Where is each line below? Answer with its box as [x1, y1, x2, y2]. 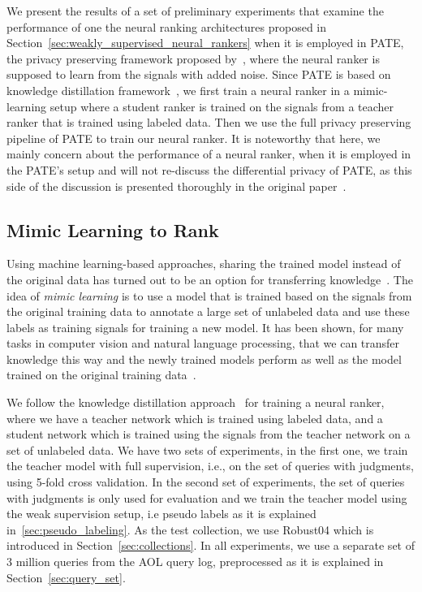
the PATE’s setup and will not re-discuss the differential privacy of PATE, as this [6, 161, 412, 178]
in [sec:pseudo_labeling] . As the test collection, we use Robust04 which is [6, 521, 374, 538]
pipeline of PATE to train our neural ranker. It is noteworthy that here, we [6, 129, 381, 146]
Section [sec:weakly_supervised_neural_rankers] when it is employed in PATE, [6, 34, 404, 51]
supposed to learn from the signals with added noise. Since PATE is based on [6, 66, 391, 83]
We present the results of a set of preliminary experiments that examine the [6, 2, 384, 19]
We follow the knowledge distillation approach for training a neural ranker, [6, 394, 385, 411]
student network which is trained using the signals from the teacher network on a [6, 426, 411, 443]
